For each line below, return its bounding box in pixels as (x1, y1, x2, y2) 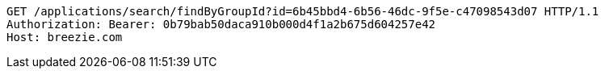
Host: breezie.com (6, 31, 123, 44)
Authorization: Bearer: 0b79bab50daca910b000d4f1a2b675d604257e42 (6, 18, 436, 31)
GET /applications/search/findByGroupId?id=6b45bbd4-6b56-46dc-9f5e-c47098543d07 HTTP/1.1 (6, 5, 599, 18)
